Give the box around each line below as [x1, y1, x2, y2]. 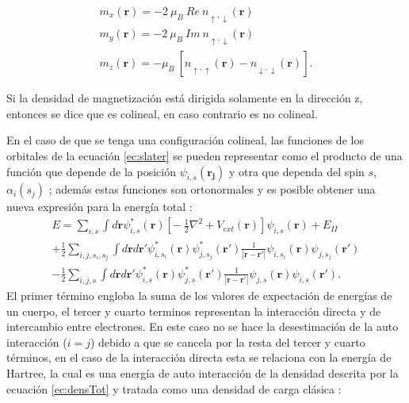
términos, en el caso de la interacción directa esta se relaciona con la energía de [6, 349, 392, 366]
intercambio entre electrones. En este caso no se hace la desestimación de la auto [6, 318, 399, 335]
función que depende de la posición [6, 163, 176, 179]
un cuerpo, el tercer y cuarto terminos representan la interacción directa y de [6, 302, 381, 319]
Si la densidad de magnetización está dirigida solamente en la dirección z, [6, 90, 363, 106]
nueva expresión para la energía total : [6, 198, 193, 215]
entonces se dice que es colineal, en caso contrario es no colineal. [6, 105, 318, 121]
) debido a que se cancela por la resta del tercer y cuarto [90, 333, 365, 350]
